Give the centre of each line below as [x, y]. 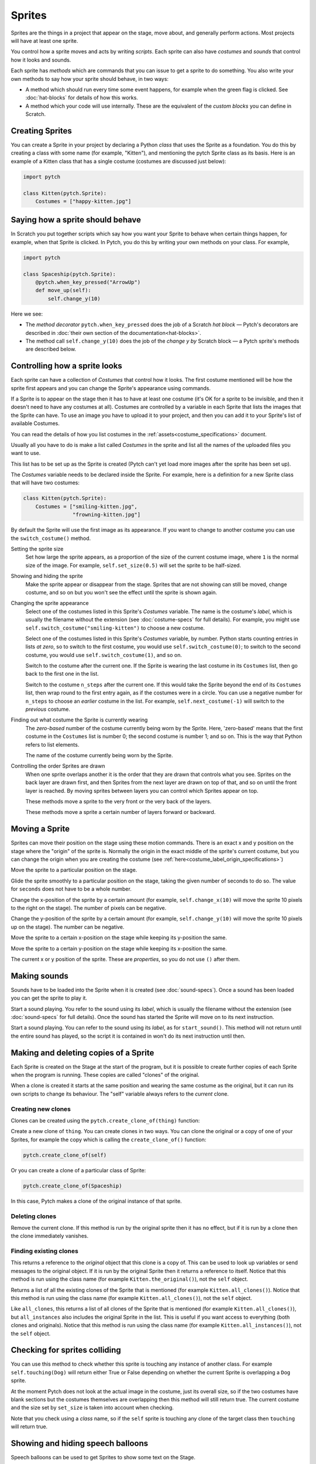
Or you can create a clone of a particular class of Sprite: [78, 1170]
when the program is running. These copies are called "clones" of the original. [105, 1075]
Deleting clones [34, 1216]
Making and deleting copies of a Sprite [83, 1053]
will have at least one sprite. [44, 40]
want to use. [26, 453]
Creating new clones [41, 1109]
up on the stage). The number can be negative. [68, 927]
